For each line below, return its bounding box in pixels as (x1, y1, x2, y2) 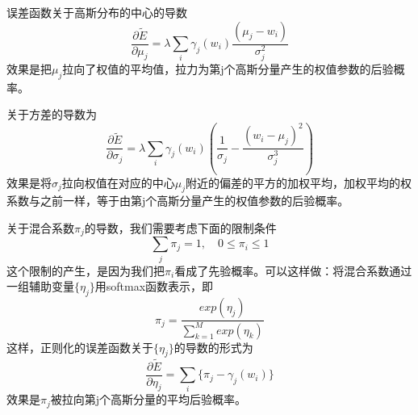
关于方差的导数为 (6, 106, 97, 123)
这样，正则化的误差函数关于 (6, 338, 153, 355)
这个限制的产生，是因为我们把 (6, 262, 165, 279)
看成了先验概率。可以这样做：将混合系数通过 (174, 262, 412, 279)
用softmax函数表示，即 (94, 278, 214, 295)
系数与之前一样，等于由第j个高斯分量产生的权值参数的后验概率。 (6, 192, 349, 209)
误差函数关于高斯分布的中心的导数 (6, 4, 187, 20)
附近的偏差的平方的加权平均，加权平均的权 (186, 174, 412, 191)
